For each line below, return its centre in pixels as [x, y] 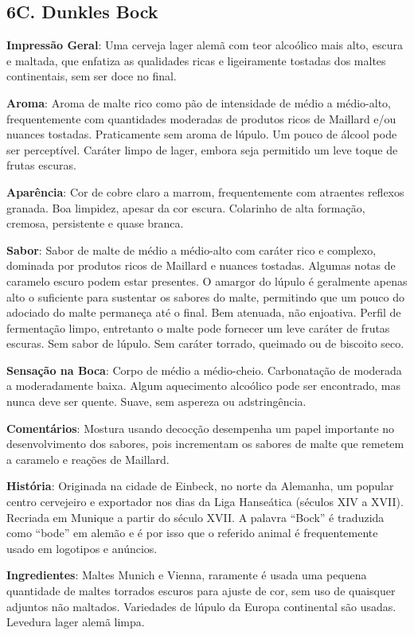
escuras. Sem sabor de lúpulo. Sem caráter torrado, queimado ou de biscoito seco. [205, 343]
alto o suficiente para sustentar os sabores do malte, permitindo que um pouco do [205, 296]
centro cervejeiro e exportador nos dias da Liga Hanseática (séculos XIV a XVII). [205, 502]
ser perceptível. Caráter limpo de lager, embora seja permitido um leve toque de [202, 149]
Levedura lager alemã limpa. [76, 622]
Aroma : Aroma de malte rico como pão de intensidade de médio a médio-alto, [199, 102]
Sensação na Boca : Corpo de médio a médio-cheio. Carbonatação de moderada [204, 370]
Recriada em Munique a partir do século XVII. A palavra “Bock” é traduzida [195, 517]
